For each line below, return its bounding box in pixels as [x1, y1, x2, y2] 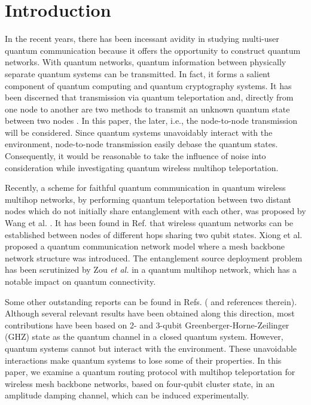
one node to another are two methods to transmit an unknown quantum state [5, 102, 290, 115]
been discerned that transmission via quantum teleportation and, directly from [5, 91, 294, 103]
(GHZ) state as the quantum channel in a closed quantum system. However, [5, 330, 283, 343]
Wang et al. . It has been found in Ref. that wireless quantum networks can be [5, 217, 294, 229]
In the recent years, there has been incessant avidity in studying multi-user [5, 32, 279, 45]
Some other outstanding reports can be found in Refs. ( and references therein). [5, 295, 297, 307]
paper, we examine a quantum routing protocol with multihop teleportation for [5, 366, 295, 378]
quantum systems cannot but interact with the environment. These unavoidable [5, 342, 297, 354]
